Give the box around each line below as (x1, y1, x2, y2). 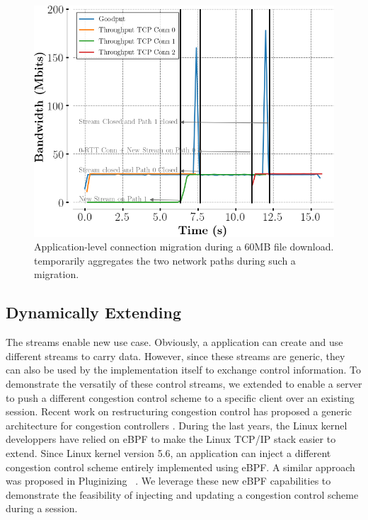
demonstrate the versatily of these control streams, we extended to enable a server (6, 376, 362, 391)
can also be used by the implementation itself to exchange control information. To (6, 362, 361, 377)
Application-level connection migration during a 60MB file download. (34, 239, 334, 254)
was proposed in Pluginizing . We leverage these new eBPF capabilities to (6, 473, 331, 488)
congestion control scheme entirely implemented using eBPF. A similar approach (6, 459, 355, 474)
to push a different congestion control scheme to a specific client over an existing (6, 390, 355, 405)
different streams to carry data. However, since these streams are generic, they (6, 348, 345, 363)
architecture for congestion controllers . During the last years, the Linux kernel (6, 417, 347, 432)
